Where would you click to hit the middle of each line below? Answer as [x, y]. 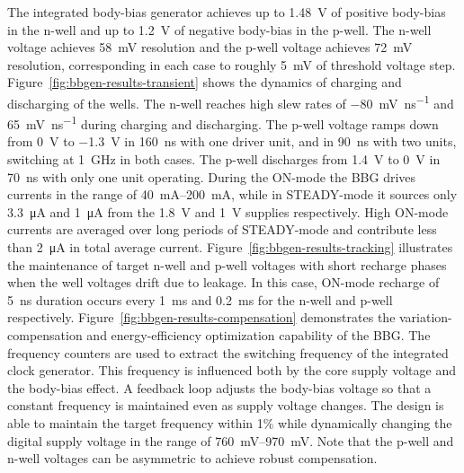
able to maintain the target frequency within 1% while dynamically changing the [230, 422]
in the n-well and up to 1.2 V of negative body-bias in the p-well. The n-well [219, 29]
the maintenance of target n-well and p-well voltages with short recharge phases [227, 264]
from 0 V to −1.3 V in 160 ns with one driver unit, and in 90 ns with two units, [232, 141]
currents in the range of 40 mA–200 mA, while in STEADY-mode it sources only [232, 194]
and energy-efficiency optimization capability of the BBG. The [259, 335]
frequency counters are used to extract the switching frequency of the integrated [228, 352]
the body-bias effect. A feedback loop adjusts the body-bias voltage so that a [219, 387]
